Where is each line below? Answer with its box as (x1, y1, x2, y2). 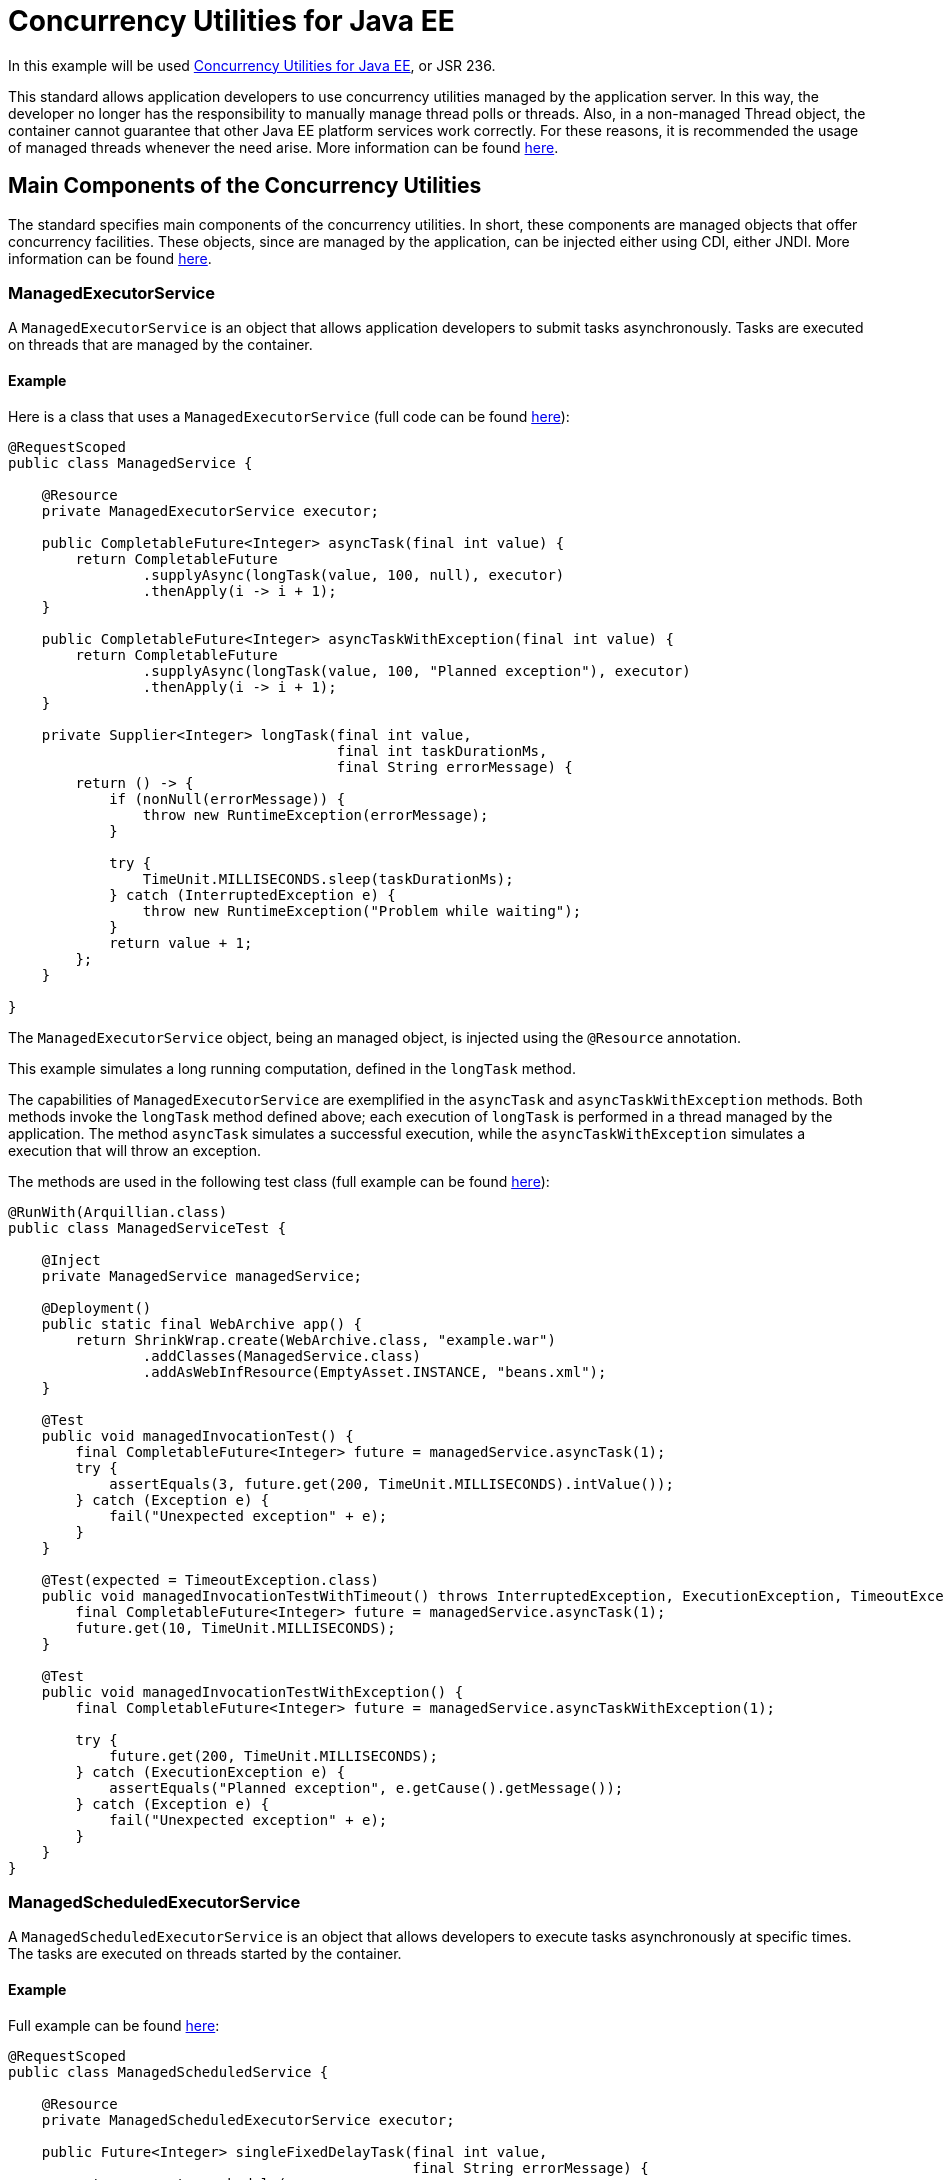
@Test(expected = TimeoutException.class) (41, 1571, 379, 1588)
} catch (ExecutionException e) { (75, 1763, 346, 1780)
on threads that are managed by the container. (8, 336, 313, 354)
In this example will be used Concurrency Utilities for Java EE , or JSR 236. (8, 56, 496, 74)
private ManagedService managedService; (41, 1267, 363, 1284)
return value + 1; (109, 934, 253, 951)
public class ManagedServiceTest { (8, 1219, 287, 1236)
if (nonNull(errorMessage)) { (109, 790, 346, 807)
